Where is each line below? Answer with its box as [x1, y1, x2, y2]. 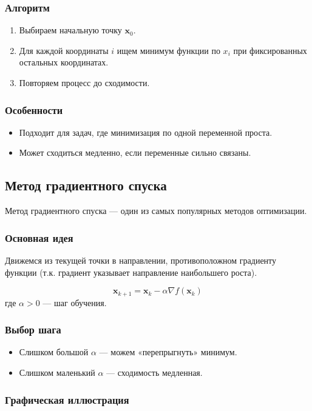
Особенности [5, 102, 63, 117]
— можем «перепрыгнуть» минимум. [99, 346, 237, 358]
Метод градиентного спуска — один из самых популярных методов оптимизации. [5, 204, 307, 217]
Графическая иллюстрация [5, 392, 129, 407]
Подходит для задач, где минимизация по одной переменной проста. [19, 125, 273, 138]
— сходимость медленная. [106, 366, 203, 379]
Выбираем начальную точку [19, 24, 122, 36]
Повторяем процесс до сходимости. [19, 76, 150, 89]
